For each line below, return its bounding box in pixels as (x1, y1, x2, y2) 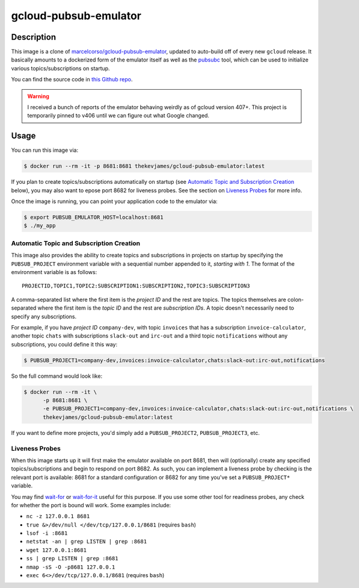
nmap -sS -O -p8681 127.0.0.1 (26, 563, 115, 571)
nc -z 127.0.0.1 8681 (26, 513, 90, 520)
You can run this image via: (11, 146, 78, 154)
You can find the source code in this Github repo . (11, 76, 133, 83)
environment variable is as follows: (11, 268, 97, 275)
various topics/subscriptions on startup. (11, 64, 111, 72)
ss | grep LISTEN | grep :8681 (26, 555, 118, 562)
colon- (287, 296, 304, 303)
